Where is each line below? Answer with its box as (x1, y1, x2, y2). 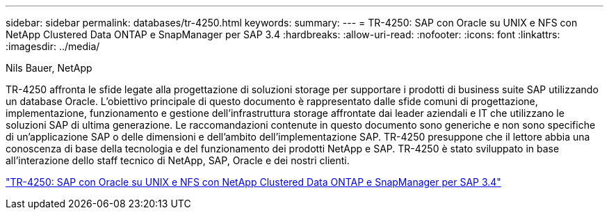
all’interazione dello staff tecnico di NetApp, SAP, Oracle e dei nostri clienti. (6, 154, 350, 166)
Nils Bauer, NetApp (6, 62, 92, 74)
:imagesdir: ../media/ (6, 40, 100, 52)
